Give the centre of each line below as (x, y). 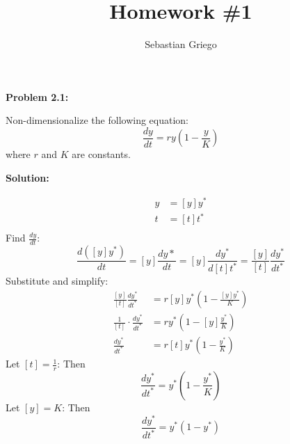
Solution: (27, 177)
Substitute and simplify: (57, 281)
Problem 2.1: (37, 96)
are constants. (101, 154)
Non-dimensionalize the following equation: (97, 120)
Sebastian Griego (181, 44)
